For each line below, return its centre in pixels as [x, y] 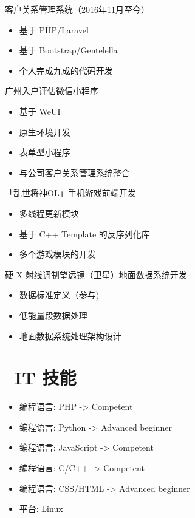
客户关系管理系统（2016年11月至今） [77, 9]
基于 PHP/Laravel [54, 29]
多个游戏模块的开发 [57, 254]
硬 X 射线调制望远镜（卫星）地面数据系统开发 [96, 274]
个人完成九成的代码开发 [66, 70]
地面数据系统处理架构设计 [70, 336]
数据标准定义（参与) [59, 295]
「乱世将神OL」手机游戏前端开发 [70, 193]
